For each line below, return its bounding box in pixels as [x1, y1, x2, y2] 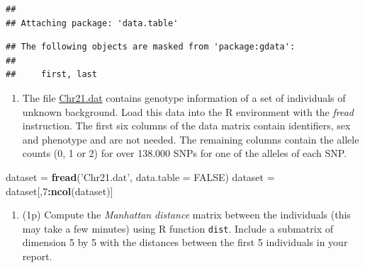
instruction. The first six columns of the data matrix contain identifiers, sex [22, 118, 351, 133]
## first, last [6, 69, 97, 80]
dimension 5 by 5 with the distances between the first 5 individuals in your [22, 235, 348, 250]
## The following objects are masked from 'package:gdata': [6, 42, 296, 52]
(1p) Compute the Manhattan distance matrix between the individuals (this [22, 207, 351, 222]
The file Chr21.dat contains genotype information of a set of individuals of [22, 90, 346, 105]
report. [22, 248, 52, 263]
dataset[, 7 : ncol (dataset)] [6, 183, 113, 198]
